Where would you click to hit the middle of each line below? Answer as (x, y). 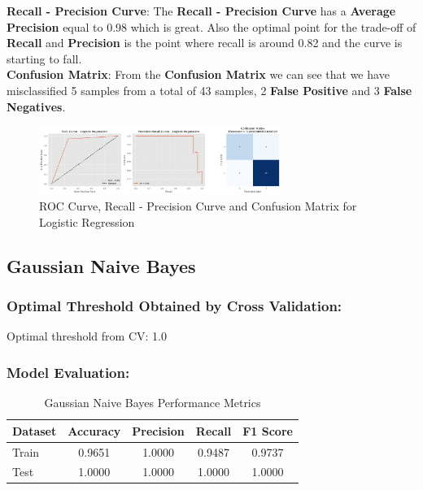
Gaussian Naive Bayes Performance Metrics (153, 403)
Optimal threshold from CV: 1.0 (87, 336)
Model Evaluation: (68, 372)
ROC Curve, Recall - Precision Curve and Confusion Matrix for (198, 206)
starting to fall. (44, 58)
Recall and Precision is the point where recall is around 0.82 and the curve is (205, 43)
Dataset (35, 430)
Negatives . (36, 106)
